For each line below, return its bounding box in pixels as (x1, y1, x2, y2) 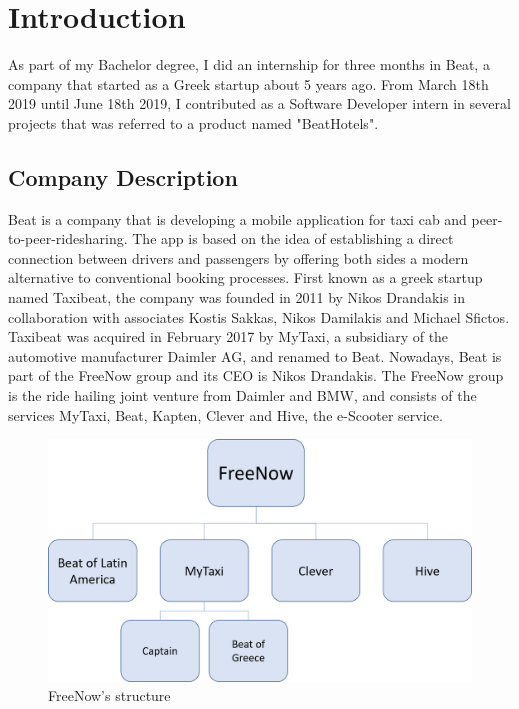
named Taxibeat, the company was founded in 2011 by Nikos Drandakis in (8, 287, 466, 308)
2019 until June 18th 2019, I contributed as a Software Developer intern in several (8, 93, 511, 114)
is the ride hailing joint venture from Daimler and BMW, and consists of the (8, 385, 477, 406)
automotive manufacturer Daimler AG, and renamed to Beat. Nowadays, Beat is (8, 345, 502, 366)
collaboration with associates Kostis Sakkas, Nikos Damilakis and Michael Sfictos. (8, 306, 510, 327)
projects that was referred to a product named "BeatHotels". (8, 112, 379, 133)
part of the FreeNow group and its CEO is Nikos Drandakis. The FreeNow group (8, 365, 504, 386)
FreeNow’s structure (48, 685, 171, 706)
